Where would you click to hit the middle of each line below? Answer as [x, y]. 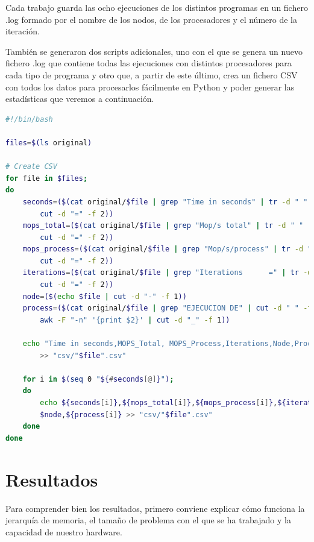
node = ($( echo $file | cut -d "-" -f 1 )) [105, 296]
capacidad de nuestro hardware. [64, 531]
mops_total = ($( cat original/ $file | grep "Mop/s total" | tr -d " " [163, 226]
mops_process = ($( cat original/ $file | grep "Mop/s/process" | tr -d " [167, 249]
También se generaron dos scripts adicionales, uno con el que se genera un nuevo [154, 51]
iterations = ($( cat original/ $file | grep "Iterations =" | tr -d [167, 273]
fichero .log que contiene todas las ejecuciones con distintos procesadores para [149, 63]
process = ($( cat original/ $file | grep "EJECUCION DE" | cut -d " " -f [167, 308]
